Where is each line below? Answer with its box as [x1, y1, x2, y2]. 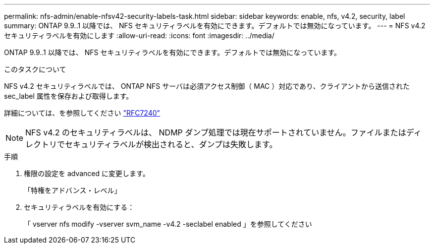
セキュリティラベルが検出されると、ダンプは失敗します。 [65, 139, 277, 149]
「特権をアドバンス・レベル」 [24, 186, 121, 194]
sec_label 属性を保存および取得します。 [4, 92, 133, 100]
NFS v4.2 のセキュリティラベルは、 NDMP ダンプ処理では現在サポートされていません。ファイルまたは [25, 127, 406, 137]
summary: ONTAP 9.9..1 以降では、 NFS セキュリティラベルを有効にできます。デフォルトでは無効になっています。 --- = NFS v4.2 [4, 21, 426, 30]
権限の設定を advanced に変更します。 [24, 169, 150, 178]
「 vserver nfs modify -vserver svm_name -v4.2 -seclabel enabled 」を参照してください [24, 220, 312, 228]
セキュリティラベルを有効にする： [24, 203, 135, 211]
